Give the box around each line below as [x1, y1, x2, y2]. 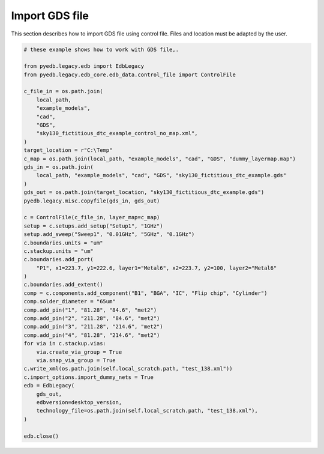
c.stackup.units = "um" [23, 247, 94, 255]
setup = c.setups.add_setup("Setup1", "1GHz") [23, 222, 163, 229]
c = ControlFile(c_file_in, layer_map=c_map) [23, 214, 160, 221]
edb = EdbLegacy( [23, 382, 75, 389]
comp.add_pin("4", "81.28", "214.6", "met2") [23, 331, 160, 339]
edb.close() [23, 432, 59, 440]
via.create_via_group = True [36, 348, 122, 356]
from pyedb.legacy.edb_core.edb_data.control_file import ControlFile [23, 71, 236, 78]
